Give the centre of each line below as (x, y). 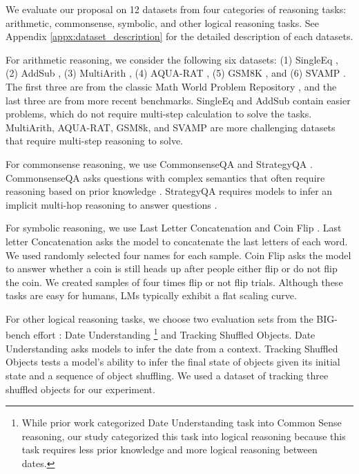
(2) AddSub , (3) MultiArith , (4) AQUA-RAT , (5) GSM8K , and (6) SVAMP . (176, 73)
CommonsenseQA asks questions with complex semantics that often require (165, 177)
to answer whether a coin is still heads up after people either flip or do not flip (172, 268)
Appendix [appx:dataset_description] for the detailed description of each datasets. (179, 36)
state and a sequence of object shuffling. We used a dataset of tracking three (167, 375)
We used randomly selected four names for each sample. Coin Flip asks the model (178, 255)
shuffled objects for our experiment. (80, 389)
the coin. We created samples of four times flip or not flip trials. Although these (174, 282)
